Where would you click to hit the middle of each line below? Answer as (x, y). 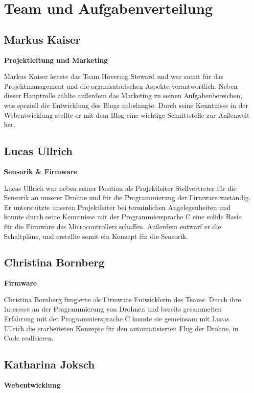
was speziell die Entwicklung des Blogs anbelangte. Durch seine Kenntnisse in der (126, 105)
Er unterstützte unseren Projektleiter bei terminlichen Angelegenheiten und (117, 207)
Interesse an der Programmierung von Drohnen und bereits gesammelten (113, 309)
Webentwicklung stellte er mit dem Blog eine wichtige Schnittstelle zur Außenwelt (127, 115)
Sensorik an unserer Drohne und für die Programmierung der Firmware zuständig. (127, 197)
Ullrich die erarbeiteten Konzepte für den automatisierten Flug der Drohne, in (121, 328)
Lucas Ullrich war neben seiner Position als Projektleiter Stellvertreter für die (120, 188)
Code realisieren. (29, 338)
